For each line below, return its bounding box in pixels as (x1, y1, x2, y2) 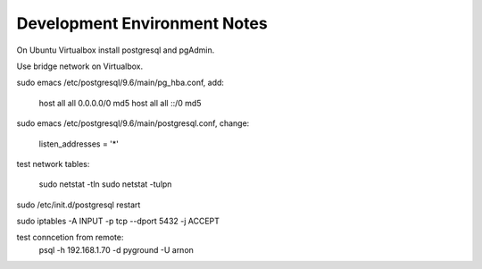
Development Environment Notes (16, 13, 268, 33)
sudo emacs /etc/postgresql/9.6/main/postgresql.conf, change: (16, 118, 250, 129)
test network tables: (16, 158, 90, 169)
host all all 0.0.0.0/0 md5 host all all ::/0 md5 (38, 97, 202, 108)
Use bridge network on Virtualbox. (16, 61, 144, 71)
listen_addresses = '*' (38, 139, 120, 149)
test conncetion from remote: (16, 232, 124, 243)
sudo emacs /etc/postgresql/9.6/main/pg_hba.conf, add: (16, 77, 225, 88)
